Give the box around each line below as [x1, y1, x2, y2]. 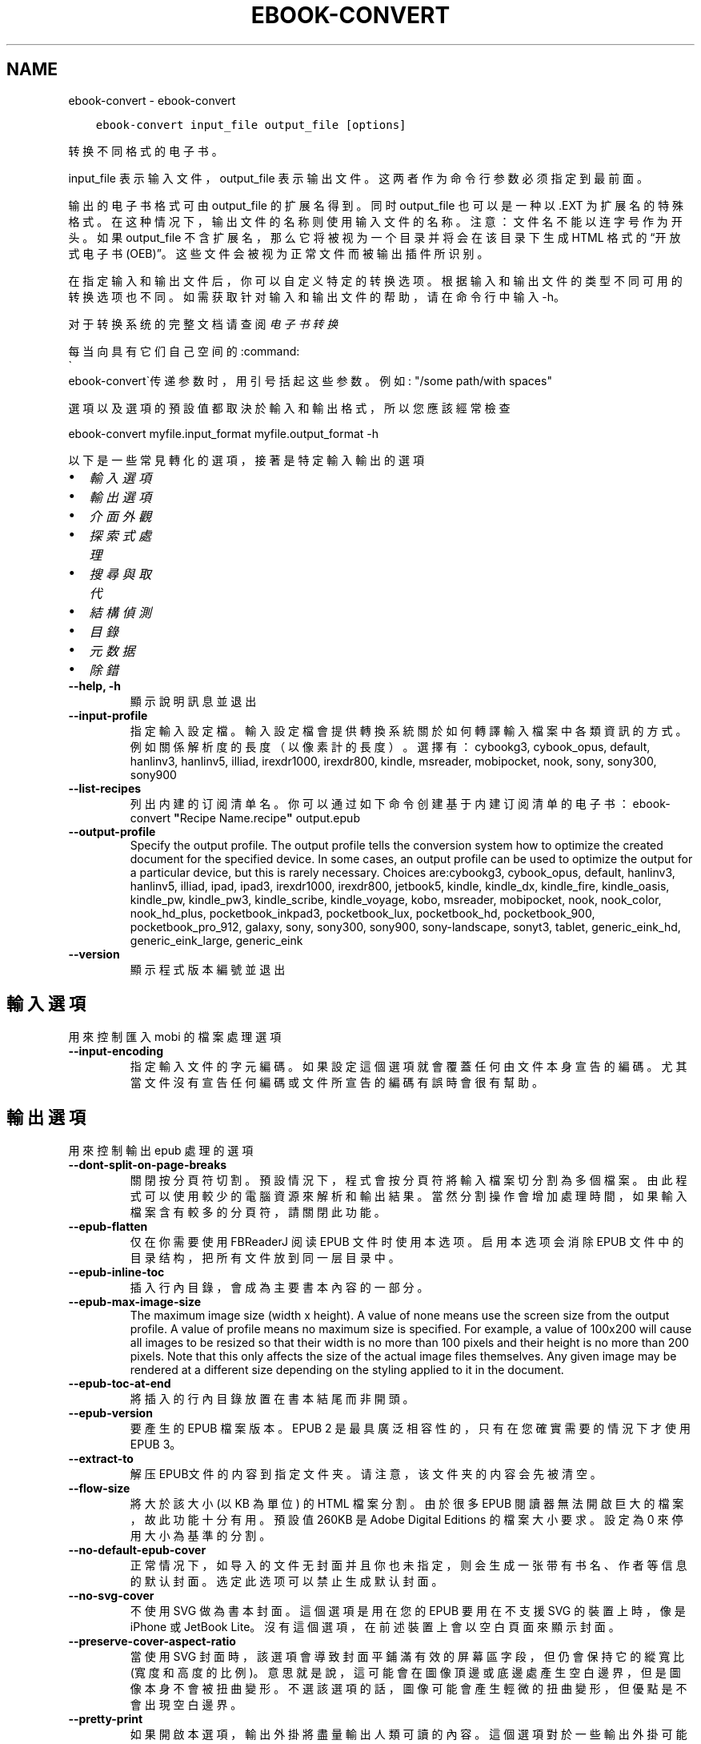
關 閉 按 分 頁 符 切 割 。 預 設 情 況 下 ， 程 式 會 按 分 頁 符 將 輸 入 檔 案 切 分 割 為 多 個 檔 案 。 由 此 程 [130, 1173, 687, 1187]
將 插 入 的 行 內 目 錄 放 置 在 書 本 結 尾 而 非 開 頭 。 [130, 1392, 415, 1406]
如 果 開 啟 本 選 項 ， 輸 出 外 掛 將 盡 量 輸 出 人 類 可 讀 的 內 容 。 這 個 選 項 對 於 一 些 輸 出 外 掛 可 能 [130, 1727, 687, 1742]
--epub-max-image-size [68, 1295, 202, 1309]
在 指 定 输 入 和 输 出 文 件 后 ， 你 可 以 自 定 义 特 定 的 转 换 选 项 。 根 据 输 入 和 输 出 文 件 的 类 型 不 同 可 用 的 [68, 273, 683, 287]
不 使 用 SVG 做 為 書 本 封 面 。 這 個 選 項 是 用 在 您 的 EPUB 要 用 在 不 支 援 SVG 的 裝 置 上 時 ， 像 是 [130, 1604, 686, 1618]
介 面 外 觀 [89, 508, 152, 524]
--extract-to [68, 1452, 134, 1466]
